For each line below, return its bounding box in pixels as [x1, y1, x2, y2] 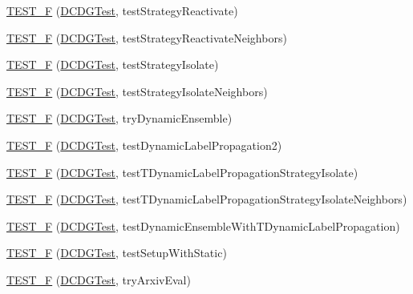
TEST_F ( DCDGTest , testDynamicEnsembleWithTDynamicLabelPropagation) [6, 217, 400, 234]
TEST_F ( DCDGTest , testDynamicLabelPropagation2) [6, 136, 282, 153]
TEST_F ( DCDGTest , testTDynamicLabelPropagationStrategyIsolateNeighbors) [6, 191, 407, 207]
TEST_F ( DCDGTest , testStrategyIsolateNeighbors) [6, 83, 268, 99]
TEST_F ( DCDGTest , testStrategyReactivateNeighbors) [6, 29, 287, 46]
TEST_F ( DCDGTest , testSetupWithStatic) [6, 244, 227, 261]
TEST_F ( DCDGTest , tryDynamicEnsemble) [6, 110, 233, 127]
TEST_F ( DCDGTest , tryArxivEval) [6, 271, 191, 288]
